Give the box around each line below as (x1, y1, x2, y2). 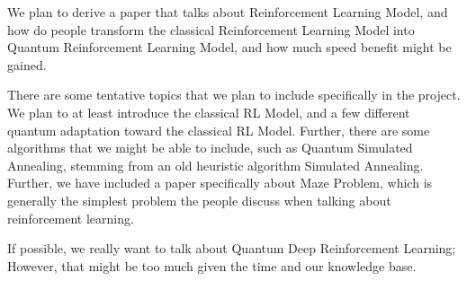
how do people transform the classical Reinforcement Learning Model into (7, 20, 415, 39)
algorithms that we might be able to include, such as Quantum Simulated (7, 138, 413, 157)
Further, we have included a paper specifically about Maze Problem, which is (7, 173, 433, 192)
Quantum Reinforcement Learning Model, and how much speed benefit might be (7, 38, 452, 57)
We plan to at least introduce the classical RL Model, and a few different (7, 102, 410, 121)
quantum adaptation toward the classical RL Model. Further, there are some (7, 120, 430, 139)
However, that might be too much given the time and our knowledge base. (7, 256, 417, 275)
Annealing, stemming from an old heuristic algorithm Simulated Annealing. (7, 155, 424, 174)
